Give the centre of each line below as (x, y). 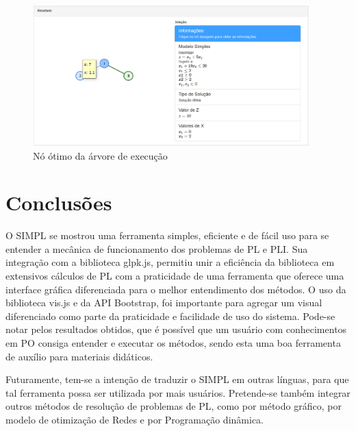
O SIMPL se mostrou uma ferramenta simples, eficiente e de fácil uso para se (167, 235)
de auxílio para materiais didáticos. (79, 356)
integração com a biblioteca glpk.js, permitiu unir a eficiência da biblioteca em (170, 262)
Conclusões (59, 202)
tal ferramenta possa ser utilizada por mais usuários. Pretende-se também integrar (178, 392)
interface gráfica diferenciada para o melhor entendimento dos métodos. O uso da (176, 289)
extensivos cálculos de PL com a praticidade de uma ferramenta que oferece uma (175, 276)
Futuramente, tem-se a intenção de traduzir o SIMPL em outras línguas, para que (177, 379)
